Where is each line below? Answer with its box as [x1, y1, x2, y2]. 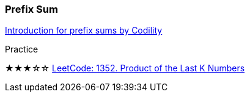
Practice [5, 44, 39, 55]
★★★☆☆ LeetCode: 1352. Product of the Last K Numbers [5, 63, 245, 74]
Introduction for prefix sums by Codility [5, 25, 163, 36]
